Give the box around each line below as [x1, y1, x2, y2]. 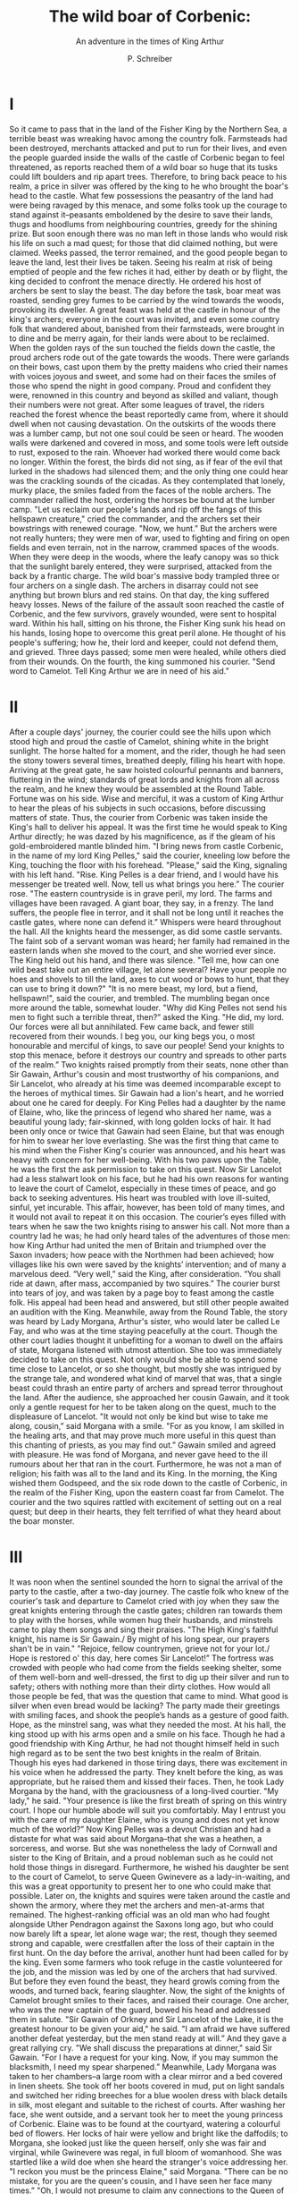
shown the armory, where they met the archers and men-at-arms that [9, 1900, 265, 1910]
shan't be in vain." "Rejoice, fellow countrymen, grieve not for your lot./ [9, 1643, 270, 1654]
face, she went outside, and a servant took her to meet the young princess [9, 2109, 284, 2120]
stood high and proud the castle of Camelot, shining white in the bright [9, 736, 270, 746]
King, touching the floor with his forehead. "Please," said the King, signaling [9, 859, 287, 870]
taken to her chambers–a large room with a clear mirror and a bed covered [9, 2071, 283, 2081]
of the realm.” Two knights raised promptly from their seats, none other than [9, 1059, 289, 1070]
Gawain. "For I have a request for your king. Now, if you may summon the [9, 2052, 278, 2062]
